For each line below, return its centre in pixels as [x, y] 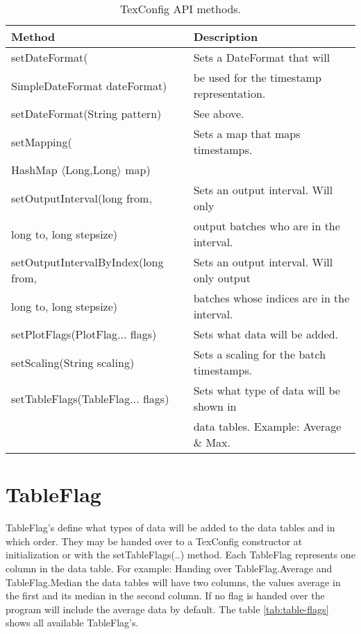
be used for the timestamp [257, 77]
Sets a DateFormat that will [262, 57]
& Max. [212, 442]
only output [222, 278]
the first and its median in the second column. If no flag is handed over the [165, 596]
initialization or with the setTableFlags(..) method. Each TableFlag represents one [180, 555]
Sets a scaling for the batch [260, 354]
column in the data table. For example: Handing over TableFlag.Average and [169, 568]
